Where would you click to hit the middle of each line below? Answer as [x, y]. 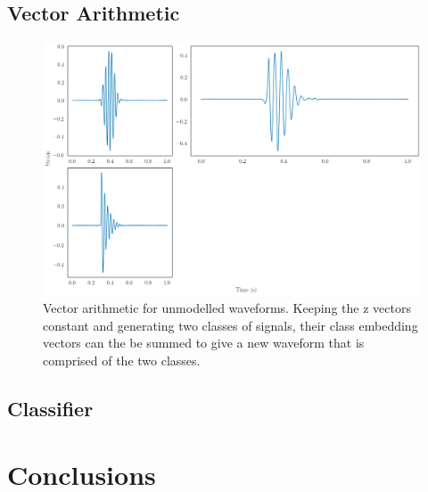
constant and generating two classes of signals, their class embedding [230, 325]
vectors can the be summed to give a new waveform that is [204, 343]
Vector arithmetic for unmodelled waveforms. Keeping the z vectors [227, 308]
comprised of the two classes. [122, 361]
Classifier [50, 409]
